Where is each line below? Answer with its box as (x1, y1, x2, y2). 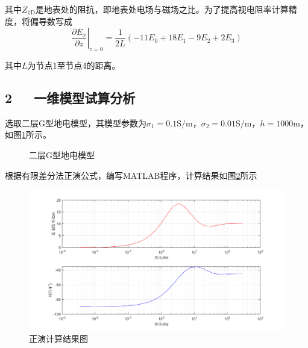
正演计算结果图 (29, 332, 88, 344)
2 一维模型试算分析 (5, 88, 136, 107)
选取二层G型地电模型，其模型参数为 (5, 116, 146, 129)
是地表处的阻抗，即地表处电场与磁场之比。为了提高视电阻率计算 (35, 3, 289, 15)
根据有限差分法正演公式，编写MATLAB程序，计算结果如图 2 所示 (5, 169, 257, 181)
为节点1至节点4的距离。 (27, 58, 121, 71)
